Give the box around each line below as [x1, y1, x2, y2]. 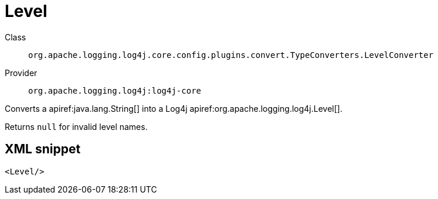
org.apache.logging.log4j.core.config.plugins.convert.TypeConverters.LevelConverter [28, 50, 434, 60]
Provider [5, 67, 38, 78]
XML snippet [5, 142, 81, 157]
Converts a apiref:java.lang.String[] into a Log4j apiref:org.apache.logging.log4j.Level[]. [5, 103, 342, 114]
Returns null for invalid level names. [5, 121, 148, 132]
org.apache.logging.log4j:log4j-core [28, 85, 202, 95]
